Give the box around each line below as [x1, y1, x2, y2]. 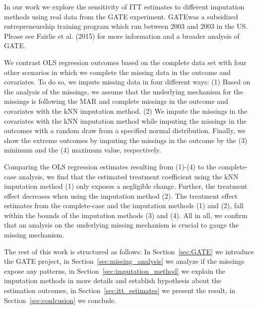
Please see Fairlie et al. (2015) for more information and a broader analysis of [4, 30, 240, 41]
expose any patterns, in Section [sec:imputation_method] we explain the [4, 265, 225, 276]
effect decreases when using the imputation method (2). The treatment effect [4, 190, 238, 201]
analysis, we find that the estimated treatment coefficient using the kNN [18, 171, 239, 181]
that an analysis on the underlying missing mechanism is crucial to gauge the [4, 220, 239, 230]
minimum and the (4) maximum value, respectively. [4, 145, 161, 155]
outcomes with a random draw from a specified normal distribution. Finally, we [4, 125, 246, 136]
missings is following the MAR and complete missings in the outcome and [4, 96, 228, 106]
